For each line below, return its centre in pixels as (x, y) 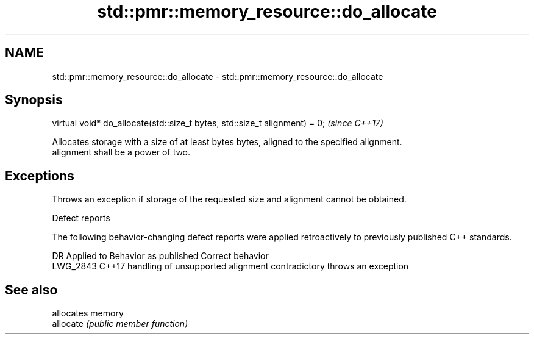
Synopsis (34, 100)
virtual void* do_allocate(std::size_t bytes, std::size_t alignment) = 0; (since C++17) (218, 123)
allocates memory (88, 313)
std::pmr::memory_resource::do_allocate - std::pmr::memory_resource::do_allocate (218, 76)
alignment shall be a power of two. (121, 152)
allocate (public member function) (120, 324)
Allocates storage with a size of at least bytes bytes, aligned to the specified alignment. (227, 142)
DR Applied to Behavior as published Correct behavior (160, 256)
